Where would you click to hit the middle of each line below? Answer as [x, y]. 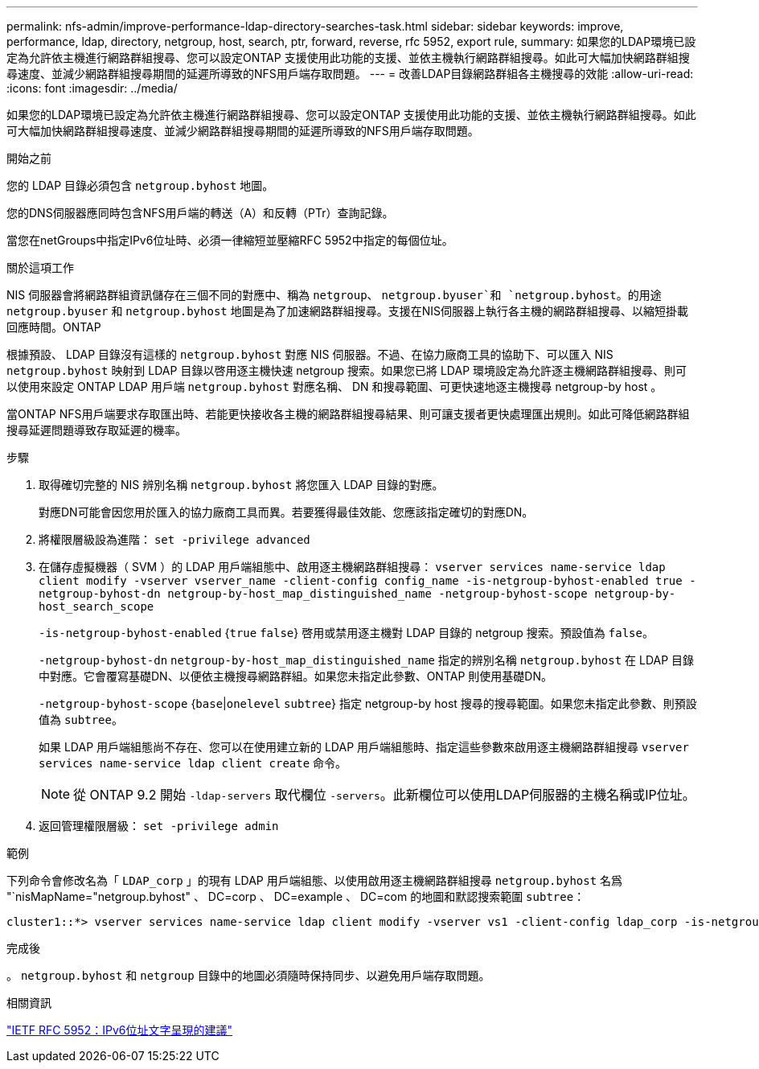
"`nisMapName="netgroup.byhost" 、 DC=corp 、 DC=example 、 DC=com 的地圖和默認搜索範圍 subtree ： [296, 896]
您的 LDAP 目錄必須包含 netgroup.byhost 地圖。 [140, 185]
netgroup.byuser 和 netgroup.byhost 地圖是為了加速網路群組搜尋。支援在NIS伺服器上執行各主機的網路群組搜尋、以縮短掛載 [347, 311]
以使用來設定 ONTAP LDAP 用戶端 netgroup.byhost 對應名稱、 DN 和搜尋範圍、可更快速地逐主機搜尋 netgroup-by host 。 [334, 386]
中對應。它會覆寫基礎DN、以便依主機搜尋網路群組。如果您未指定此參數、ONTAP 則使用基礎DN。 [295, 676]
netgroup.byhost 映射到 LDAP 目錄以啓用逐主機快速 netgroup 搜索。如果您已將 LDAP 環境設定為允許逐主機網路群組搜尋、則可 [347, 370]
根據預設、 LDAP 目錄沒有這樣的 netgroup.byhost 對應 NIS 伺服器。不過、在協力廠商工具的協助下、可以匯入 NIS [310, 354]
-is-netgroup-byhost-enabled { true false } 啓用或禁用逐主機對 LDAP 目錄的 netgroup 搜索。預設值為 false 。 [346, 633]
